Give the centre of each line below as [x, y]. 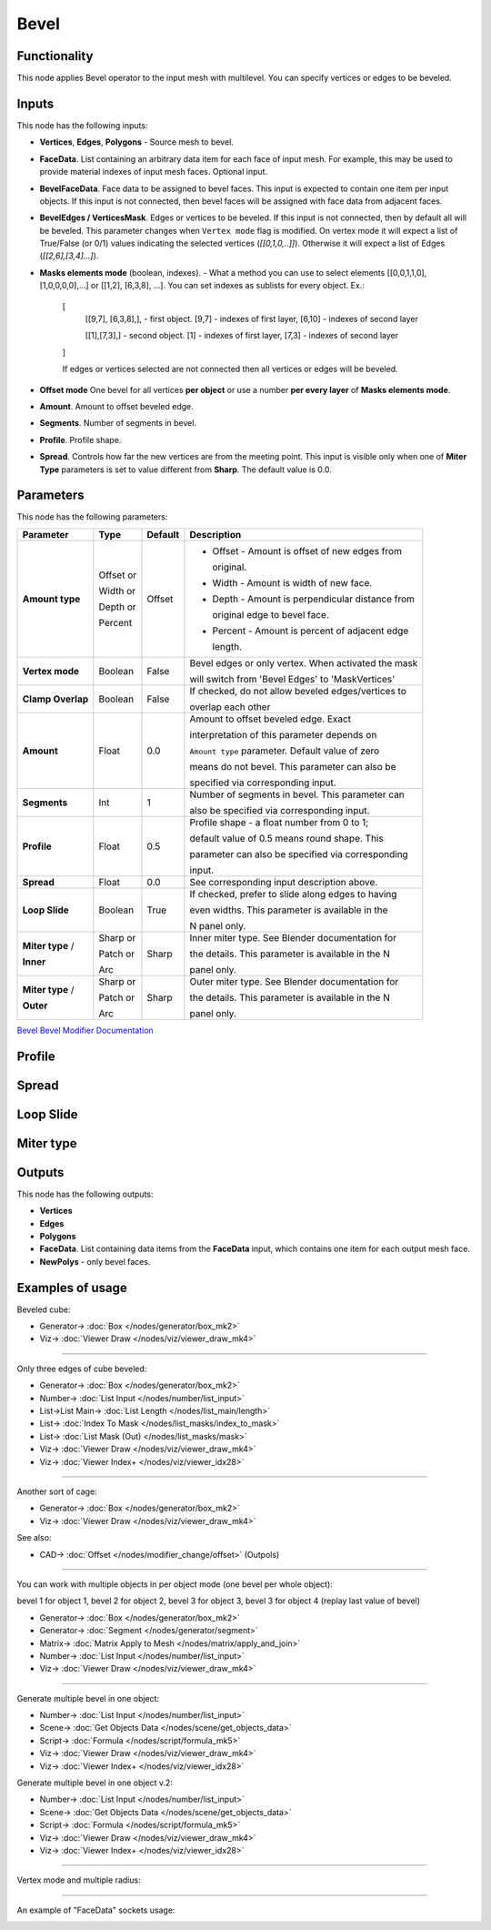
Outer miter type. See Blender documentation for [294, 981]
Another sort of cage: [57, 1491]
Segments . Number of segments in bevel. [118, 423]
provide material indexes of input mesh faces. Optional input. [154, 172]
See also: [34, 1538]
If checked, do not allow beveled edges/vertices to [298, 691]
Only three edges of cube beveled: [82, 1369]
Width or [117, 591]
